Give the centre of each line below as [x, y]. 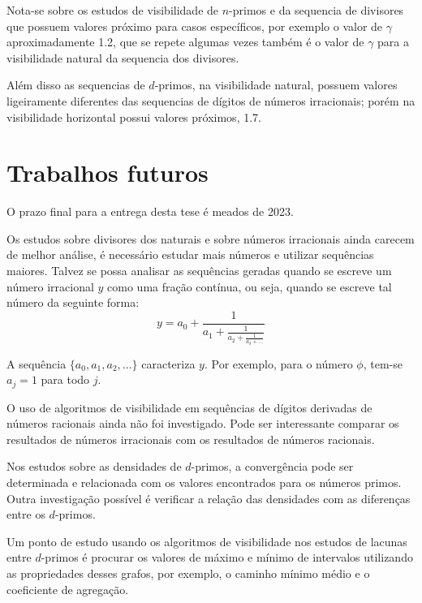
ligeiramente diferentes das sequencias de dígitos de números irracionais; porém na [211, 100]
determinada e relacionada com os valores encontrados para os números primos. [204, 482]
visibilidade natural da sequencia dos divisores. [123, 57]
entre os [26, 514]
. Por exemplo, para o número [278, 363]
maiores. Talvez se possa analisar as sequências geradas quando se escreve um [199, 271]
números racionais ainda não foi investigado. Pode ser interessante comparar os [203, 423]
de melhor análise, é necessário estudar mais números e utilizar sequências [190, 254]
